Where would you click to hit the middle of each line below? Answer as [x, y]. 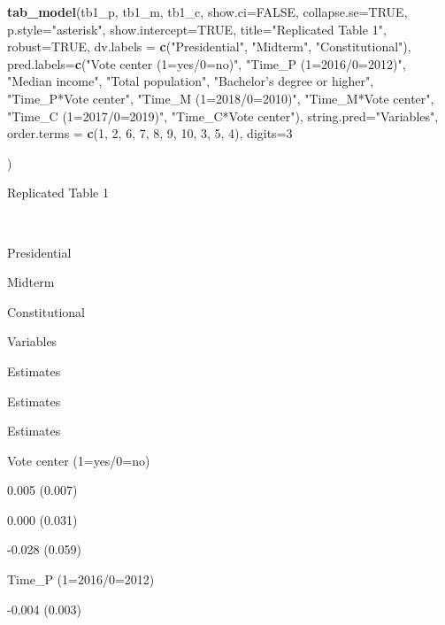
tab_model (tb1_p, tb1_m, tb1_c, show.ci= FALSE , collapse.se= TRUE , [207, 12]
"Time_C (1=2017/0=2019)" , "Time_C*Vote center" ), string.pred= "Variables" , [223, 116]
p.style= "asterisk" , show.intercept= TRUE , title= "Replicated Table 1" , [197, 29]
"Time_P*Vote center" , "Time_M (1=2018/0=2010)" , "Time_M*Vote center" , [221, 98]
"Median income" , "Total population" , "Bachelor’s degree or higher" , [191, 81]
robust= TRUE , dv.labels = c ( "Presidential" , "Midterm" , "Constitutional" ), [209, 46]
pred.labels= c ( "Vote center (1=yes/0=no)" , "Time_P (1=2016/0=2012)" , [207, 63]
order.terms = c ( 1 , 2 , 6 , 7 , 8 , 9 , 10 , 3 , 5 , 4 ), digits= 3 [150, 133]
